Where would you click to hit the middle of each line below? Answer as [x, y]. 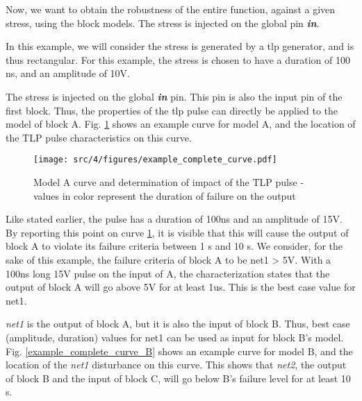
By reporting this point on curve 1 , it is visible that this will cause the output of [177, 232]
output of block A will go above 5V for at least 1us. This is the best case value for [181, 287]
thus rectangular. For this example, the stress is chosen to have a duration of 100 [178, 59]
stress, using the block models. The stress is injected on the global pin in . [163, 23]
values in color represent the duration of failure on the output [165, 195]
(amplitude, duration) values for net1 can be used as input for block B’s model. [175, 337]
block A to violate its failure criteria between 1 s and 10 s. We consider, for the [174, 246]
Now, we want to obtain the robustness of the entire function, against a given [171, 9]
